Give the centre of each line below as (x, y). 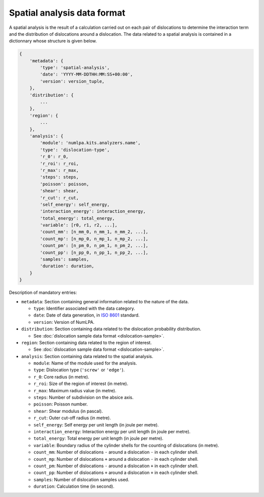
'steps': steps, (59, 177)
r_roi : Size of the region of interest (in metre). (81, 384)
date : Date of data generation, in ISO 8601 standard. (87, 315)
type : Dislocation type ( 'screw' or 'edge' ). (79, 370)
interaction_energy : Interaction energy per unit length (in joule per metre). (112, 431)
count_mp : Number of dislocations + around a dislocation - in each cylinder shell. (116, 459)
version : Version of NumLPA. (64, 322)
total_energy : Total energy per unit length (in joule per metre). (99, 438)
